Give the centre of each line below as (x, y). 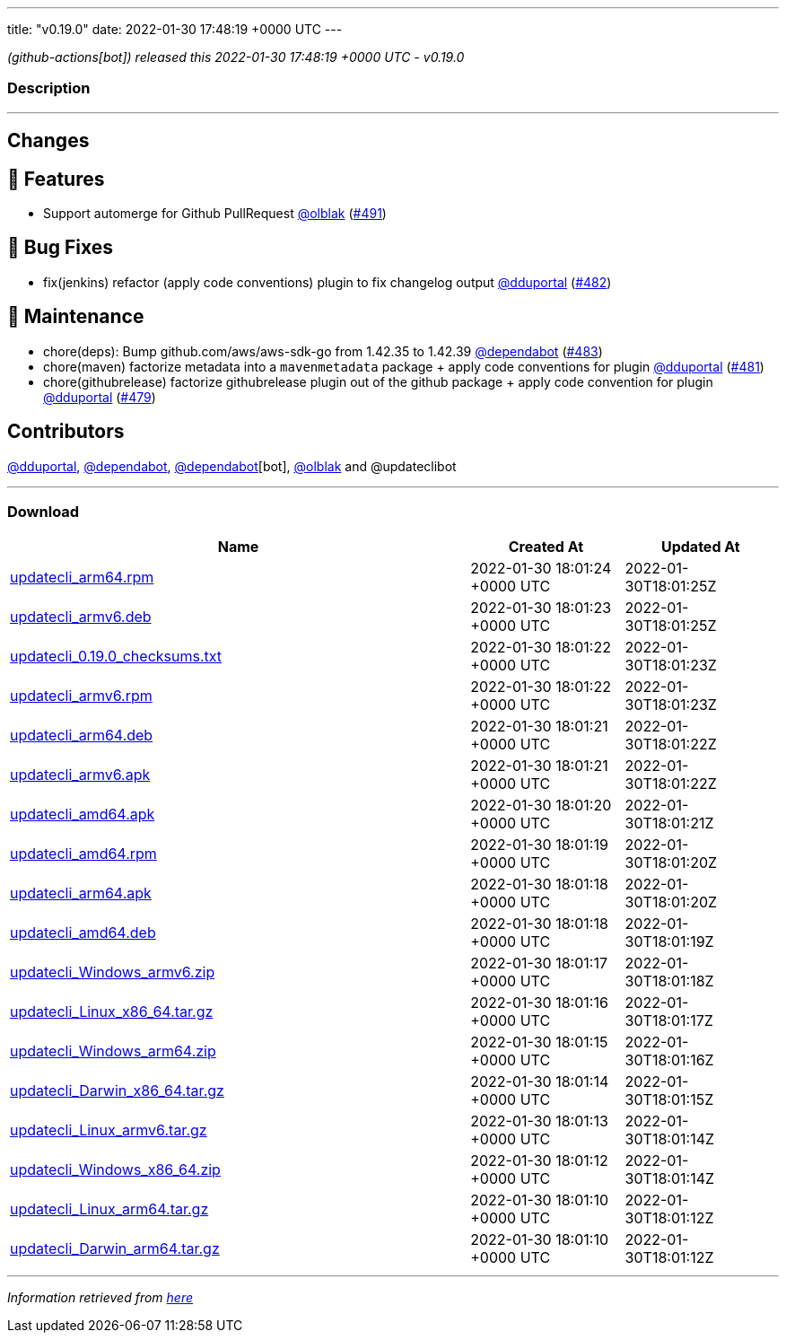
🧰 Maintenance (76, 317)
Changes (48, 141)
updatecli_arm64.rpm (82, 578)
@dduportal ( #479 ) (100, 397)
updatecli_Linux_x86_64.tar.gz (112, 1012)
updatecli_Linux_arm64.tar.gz (109, 1209)
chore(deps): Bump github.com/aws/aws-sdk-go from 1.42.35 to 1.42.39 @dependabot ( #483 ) (323, 351)
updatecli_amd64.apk (83, 815)
